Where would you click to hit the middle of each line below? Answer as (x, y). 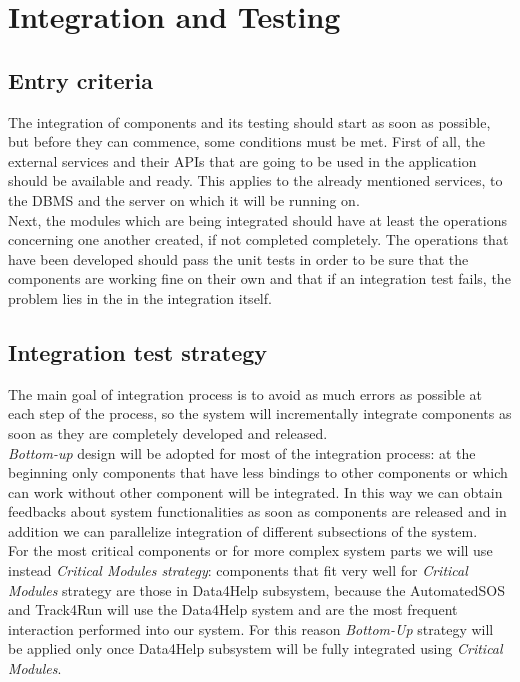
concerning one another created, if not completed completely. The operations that (258, 239)
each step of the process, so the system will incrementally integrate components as (260, 413)
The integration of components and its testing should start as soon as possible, (249, 121)
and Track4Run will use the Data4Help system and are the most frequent (233, 609)
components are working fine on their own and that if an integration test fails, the (259, 278)
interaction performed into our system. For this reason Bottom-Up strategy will (251, 628)
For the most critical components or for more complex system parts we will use (250, 550)
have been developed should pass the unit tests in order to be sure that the (238, 258)
